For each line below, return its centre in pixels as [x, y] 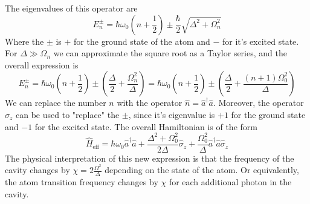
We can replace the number [56, 103]
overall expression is [42, 64]
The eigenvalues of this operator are [71, 8]
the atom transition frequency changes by [82, 182]
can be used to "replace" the [68, 114]
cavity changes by [37, 170]
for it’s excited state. [261, 41]
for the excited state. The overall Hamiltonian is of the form [146, 126]
